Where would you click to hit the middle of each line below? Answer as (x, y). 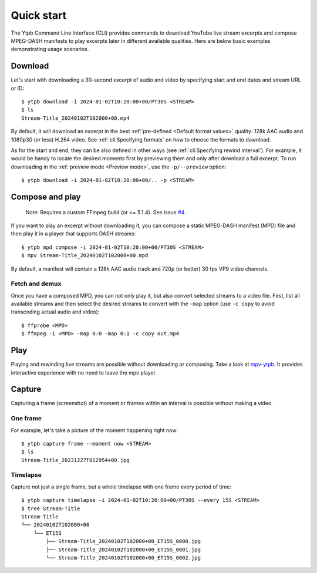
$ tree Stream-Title (51, 508)
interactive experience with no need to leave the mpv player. (84, 372)
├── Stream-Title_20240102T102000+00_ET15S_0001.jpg (123, 550)
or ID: (18, 88)
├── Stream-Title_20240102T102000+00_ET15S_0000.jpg (123, 541)
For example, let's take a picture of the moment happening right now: (95, 430)
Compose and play (46, 197)
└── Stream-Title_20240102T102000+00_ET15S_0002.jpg (123, 557)
